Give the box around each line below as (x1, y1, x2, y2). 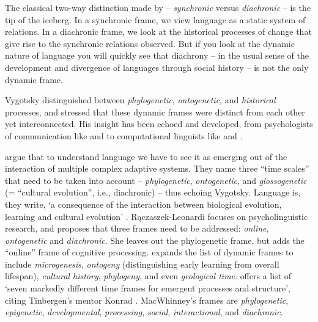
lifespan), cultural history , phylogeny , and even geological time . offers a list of (5, 269, 292, 282)
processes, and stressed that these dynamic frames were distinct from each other (5, 105, 305, 118)
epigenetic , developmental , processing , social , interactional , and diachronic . (5, 306, 283, 318)
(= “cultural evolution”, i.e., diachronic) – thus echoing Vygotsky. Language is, (5, 186, 301, 199)
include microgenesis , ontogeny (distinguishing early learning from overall (5, 257, 279, 270)
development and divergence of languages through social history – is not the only (5, 60, 309, 73)
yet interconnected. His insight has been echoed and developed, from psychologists (5, 117, 313, 130)
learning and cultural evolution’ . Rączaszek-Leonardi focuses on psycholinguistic (5, 210, 308, 222)
